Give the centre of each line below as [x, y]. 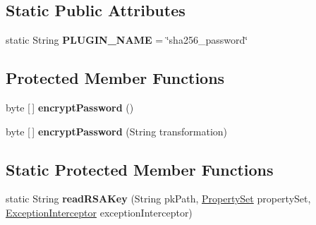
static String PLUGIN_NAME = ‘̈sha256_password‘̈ [127, 40]
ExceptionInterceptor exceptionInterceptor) [99, 212]
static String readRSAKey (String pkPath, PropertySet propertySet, [158, 199]
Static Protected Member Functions [140, 169]
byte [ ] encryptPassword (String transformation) [117, 131]
